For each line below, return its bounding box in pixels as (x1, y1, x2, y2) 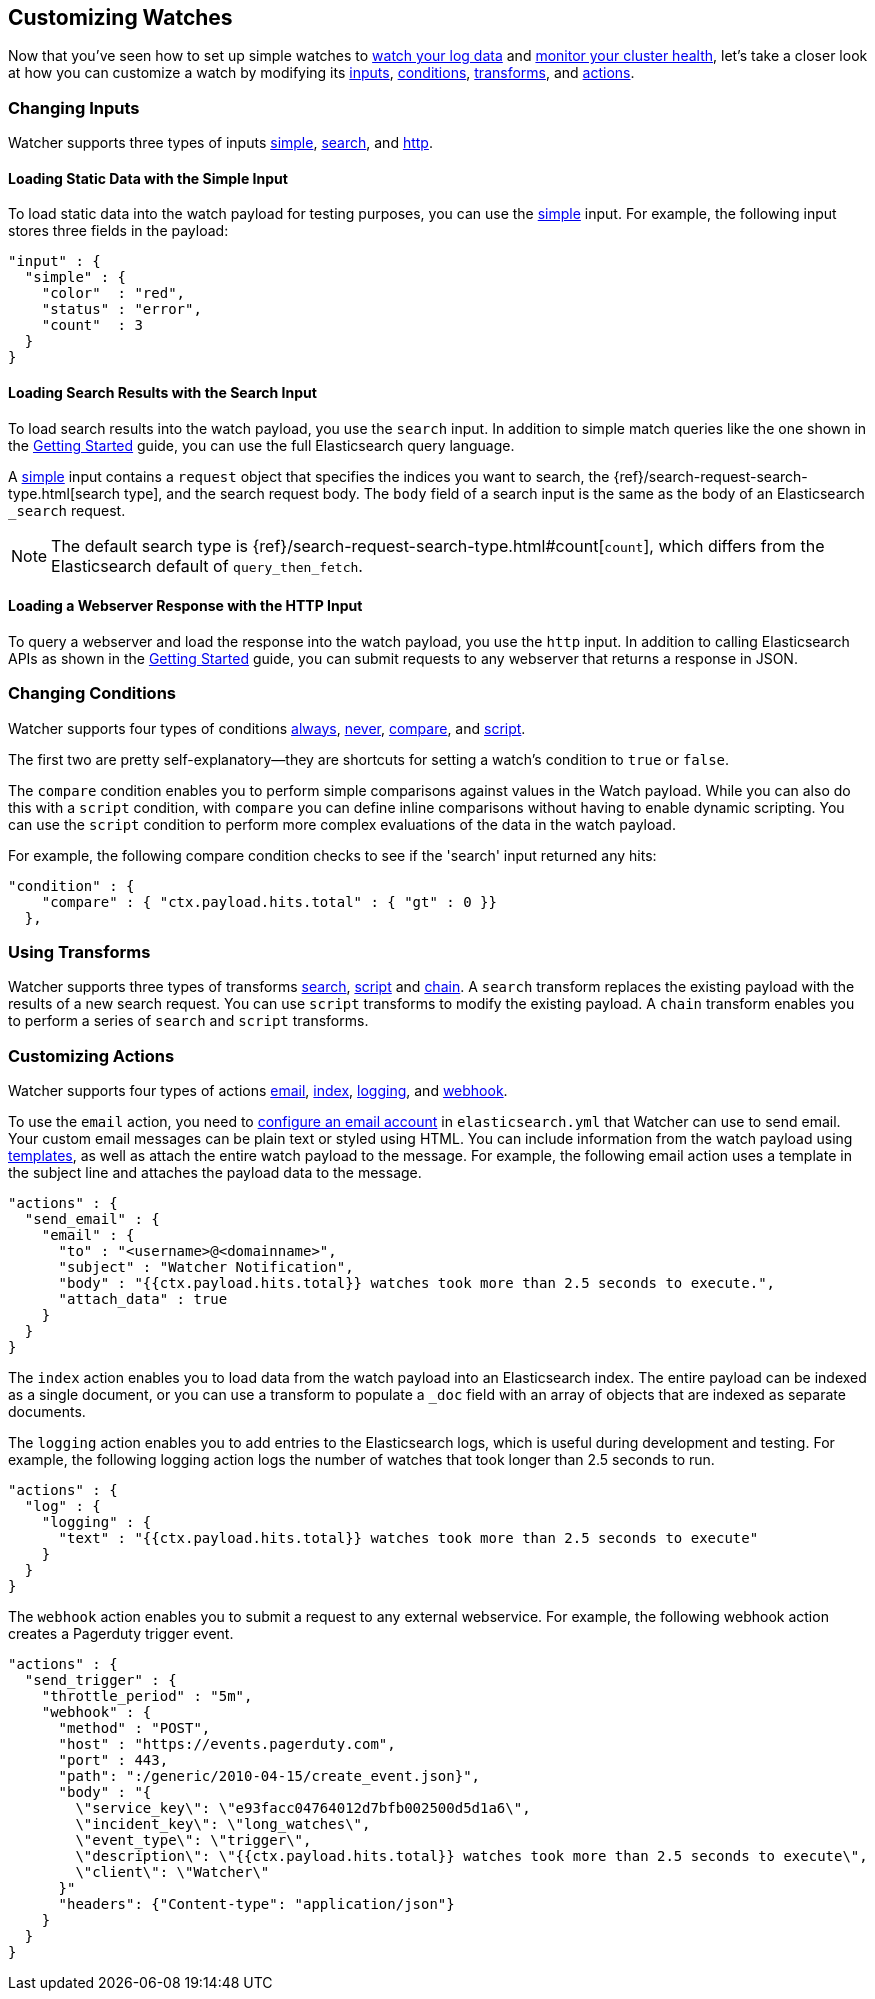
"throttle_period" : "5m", (41, 1688, 253, 1705)
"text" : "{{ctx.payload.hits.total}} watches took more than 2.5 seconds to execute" (58, 1530, 759, 1547)
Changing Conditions (8, 683, 177, 704)
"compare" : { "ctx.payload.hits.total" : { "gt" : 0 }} (41, 893, 497, 910)
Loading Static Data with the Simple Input (8, 169, 288, 187)
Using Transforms (8, 941, 151, 962)
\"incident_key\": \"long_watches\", (75, 1816, 371, 1833)
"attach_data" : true (58, 1291, 228, 1308)
